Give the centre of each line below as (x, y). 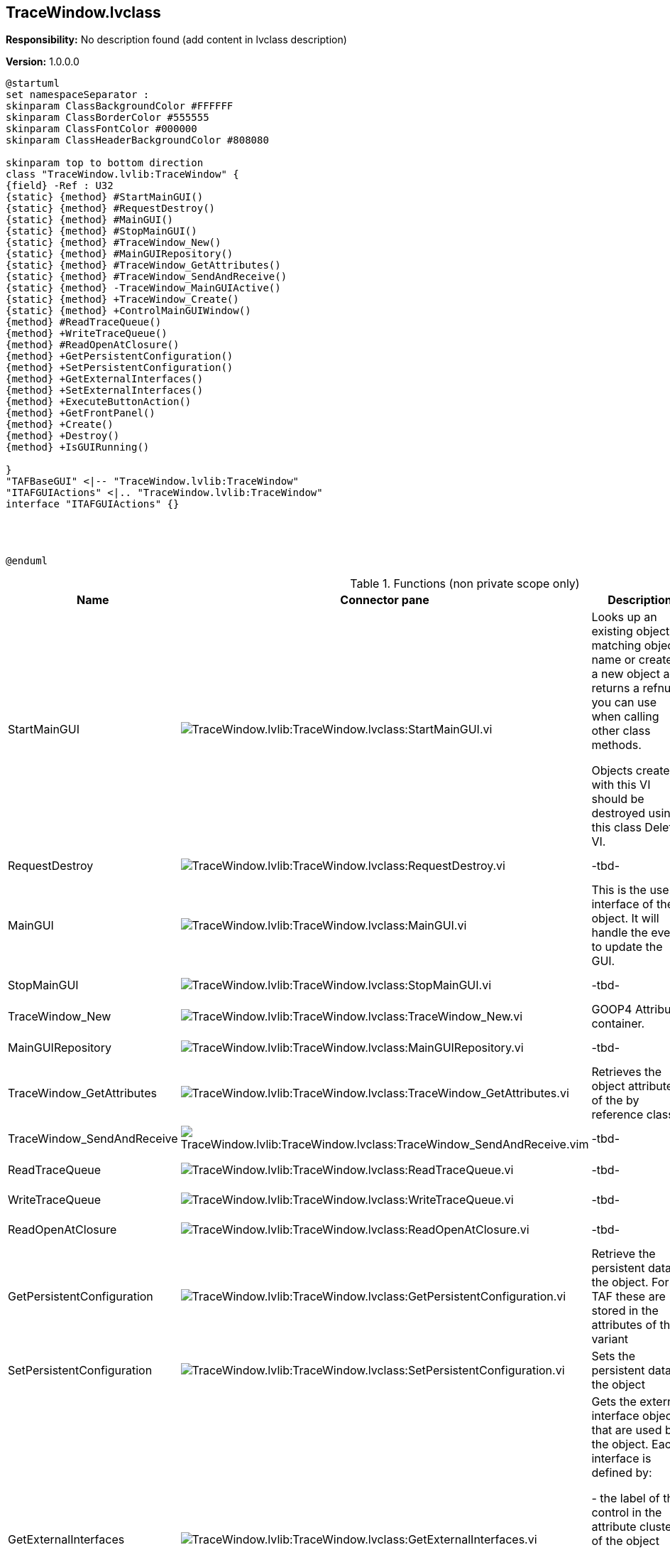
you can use (624, 703)
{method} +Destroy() (63, 436)
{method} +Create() (60, 425)
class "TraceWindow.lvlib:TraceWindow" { (122, 174)
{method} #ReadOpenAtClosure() (93, 345)
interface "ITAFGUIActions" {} (93, 504)
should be (618, 799)
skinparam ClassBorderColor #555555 (108, 118)
